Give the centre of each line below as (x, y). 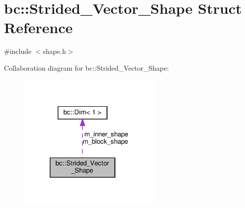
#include (18, 51)
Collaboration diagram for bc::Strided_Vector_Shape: (87, 67)
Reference (38, 27)
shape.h (54, 51)
